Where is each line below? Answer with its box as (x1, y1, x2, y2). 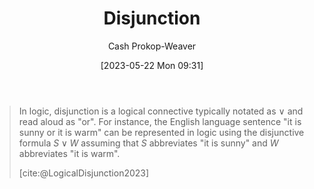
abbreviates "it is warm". (18, 147, 121, 159)
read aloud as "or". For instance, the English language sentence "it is (18, 115, 302, 127)
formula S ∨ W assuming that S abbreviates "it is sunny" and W (18, 137, 279, 149)
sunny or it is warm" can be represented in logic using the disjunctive (18, 126, 305, 138)
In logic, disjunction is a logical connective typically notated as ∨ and (18, 105, 304, 117)
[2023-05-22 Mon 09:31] (100, 59, 204, 71)
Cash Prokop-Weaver (107, 40, 197, 52)
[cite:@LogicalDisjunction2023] (18, 167, 150, 179)
